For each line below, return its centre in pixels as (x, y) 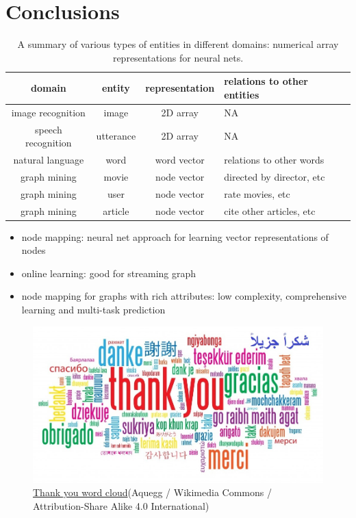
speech (48, 129)
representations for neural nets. (178, 57)
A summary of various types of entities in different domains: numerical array (178, 44)
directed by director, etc (275, 176)
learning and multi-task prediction (93, 310)
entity (116, 88)
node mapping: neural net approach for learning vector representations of (175, 236)
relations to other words (274, 160)
